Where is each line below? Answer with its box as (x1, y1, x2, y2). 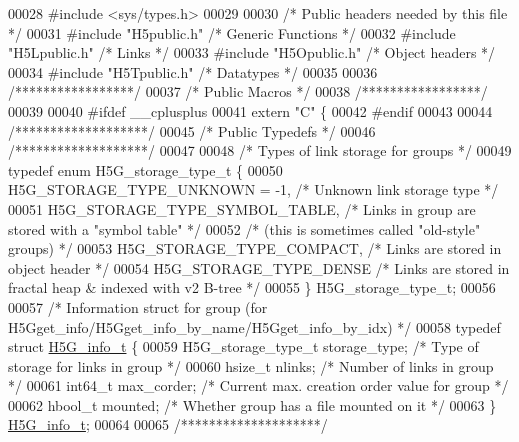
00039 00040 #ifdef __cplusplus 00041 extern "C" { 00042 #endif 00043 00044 (8, 100, 493, 121)
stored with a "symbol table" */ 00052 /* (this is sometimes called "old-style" (8, 218, 481, 239)
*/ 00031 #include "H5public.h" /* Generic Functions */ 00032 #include (8, 22, 456, 43)
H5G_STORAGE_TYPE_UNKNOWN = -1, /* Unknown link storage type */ (8, 179, 499, 200)
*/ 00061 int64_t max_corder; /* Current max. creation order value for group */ (8, 375, 509, 396)
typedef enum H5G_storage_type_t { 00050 (8, 159, 283, 180)
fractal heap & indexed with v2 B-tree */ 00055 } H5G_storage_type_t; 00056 (8, 277, 496, 298)
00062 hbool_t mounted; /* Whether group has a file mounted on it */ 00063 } (8, 394, 497, 415)
